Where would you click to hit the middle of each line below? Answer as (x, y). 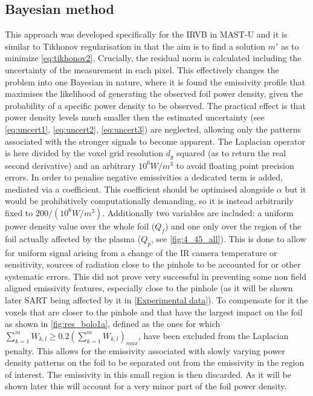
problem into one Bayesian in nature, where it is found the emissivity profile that (155, 81)
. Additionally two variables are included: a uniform (198, 212)
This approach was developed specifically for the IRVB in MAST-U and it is (146, 34)
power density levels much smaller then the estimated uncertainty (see (135, 117)
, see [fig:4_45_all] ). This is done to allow (229, 238)
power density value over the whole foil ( (80, 226)
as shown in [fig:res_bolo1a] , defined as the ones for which (113, 324)
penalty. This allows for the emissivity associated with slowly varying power (145, 350)
